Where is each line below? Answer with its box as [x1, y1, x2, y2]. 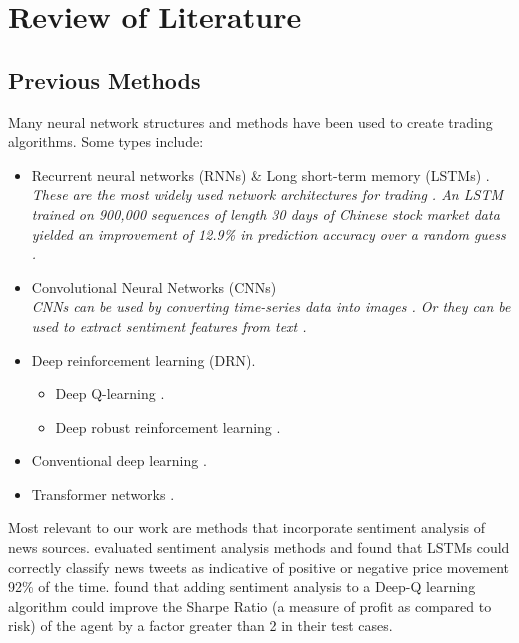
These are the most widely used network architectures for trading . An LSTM [31, 184, 503, 205]
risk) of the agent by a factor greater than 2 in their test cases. [8, 615, 393, 636]
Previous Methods [8, 64, 201, 95]
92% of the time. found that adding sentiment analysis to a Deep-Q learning [8, 576, 476, 597]
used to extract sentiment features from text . [31, 315, 307, 336]
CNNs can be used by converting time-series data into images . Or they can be [31, 296, 511, 317]
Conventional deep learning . [31, 450, 207, 471]
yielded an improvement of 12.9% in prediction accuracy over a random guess [31, 223, 506, 244]
